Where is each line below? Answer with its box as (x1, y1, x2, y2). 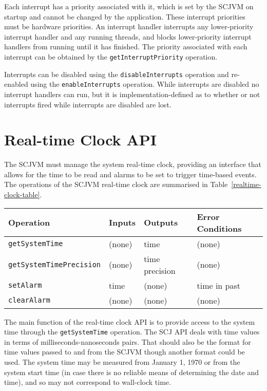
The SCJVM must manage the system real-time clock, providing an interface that (4, 159, 262, 170)
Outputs (144, 216, 178, 229)
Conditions (197, 222, 242, 234)
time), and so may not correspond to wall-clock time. (4, 377, 171, 387)
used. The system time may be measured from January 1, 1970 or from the (4, 357, 240, 367)
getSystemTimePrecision (8, 260, 101, 269)
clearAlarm (8, 296, 50, 305)
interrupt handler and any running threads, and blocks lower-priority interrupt (4, 31, 252, 42)
